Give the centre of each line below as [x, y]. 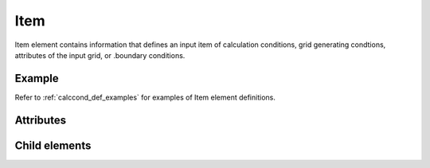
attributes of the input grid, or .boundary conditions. [100, 55]
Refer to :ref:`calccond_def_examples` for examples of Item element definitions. [145, 97]
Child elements [53, 145]
